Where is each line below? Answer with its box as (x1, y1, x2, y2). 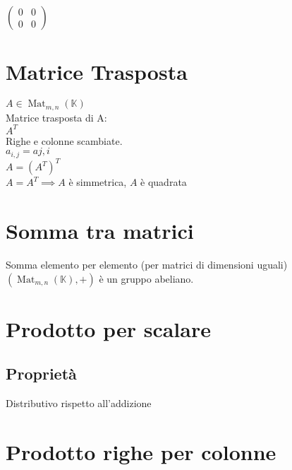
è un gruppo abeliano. (99, 271, 194, 286)
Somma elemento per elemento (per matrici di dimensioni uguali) (6, 257, 288, 271)
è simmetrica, (68, 175, 127, 189)
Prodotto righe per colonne (6, 437, 276, 466)
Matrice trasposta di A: (6, 110, 107, 124)
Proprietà (6, 363, 77, 384)
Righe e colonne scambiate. (6, 133, 123, 148)
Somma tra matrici (6, 216, 194, 245)
